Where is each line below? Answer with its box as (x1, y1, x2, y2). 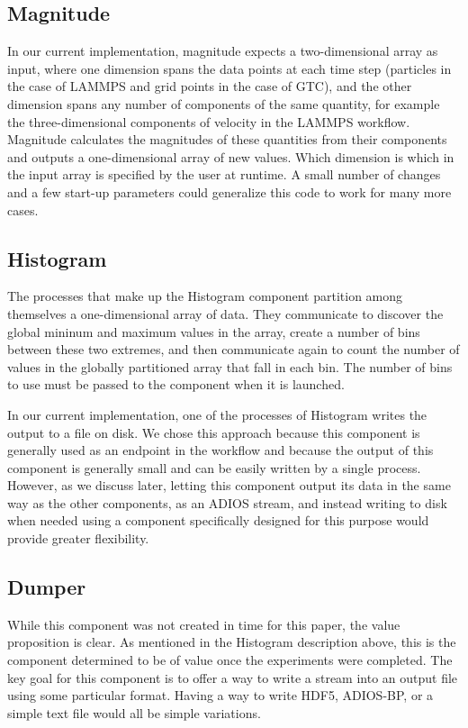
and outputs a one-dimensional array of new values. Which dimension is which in (7, 147, 454, 166)
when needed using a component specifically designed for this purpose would (7, 511, 429, 530)
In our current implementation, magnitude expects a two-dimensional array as (7, 41, 438, 60)
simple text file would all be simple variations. (7, 703, 261, 722)
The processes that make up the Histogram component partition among (7, 287, 403, 305)
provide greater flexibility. (7, 529, 149, 548)
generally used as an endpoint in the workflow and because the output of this (7, 441, 434, 460)
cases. (7, 200, 39, 219)
